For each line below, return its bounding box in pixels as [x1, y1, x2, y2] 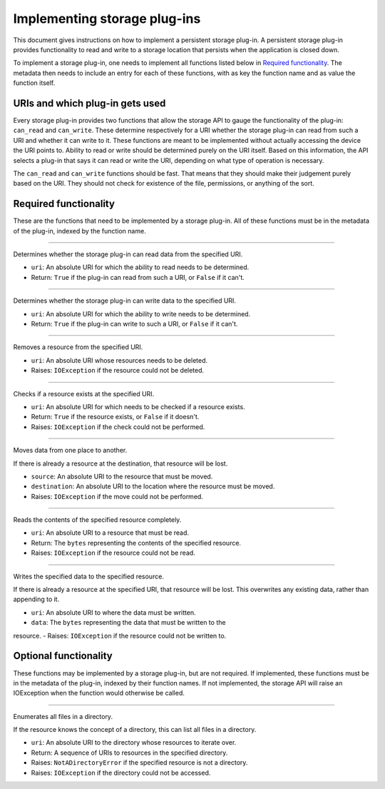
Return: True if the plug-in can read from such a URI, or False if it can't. [31, 273, 245, 281]
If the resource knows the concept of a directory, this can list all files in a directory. [13, 725, 257, 734]
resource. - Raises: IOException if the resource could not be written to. [13, 631, 227, 640]
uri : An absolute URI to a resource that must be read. [31, 528, 189, 537]
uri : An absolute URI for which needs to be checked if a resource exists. [31, 402, 245, 411]
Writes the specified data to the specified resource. [13, 572, 164, 581]
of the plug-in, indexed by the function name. [13, 226, 146, 235]
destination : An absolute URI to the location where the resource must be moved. [31, 482, 275, 491]
